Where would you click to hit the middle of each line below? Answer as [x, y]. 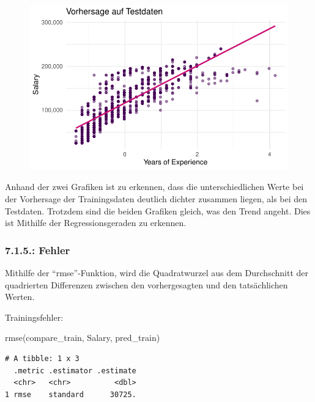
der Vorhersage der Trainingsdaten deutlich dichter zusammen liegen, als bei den [156, 199]
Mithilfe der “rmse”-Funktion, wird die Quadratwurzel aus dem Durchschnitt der [157, 272]
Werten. [20, 297]
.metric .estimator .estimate [75, 371]
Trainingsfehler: [34, 317]
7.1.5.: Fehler [38, 250]
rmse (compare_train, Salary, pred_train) [83, 338]
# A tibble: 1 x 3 [42, 358]
